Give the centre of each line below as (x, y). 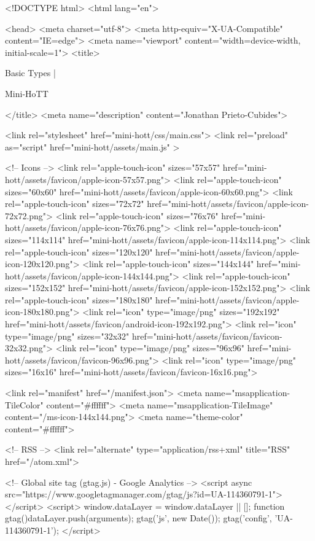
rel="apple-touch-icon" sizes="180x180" (79, 299)
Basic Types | (30, 73)
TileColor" (24, 404)
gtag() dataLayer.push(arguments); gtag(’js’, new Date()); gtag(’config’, (138, 518)
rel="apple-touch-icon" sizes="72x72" (75, 204)
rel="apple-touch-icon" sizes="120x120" (79, 251)
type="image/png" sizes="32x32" (67, 336)
